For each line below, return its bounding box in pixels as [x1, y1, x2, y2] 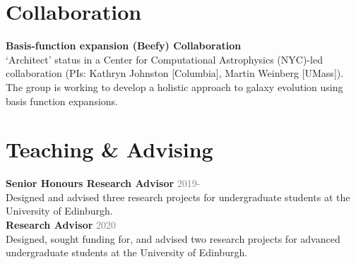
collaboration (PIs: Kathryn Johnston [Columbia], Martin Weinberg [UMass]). [6, 66, 344, 80]
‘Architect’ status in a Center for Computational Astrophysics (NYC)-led [6, 52, 323, 66]
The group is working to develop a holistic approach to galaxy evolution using [6, 79, 343, 94]
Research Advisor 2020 [6, 217, 117, 232]
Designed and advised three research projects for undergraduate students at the [6, 189, 350, 204]
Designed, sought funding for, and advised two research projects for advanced [6, 231, 340, 246]
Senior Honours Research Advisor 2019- [6, 176, 201, 191]
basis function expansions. [6, 93, 118, 108]
